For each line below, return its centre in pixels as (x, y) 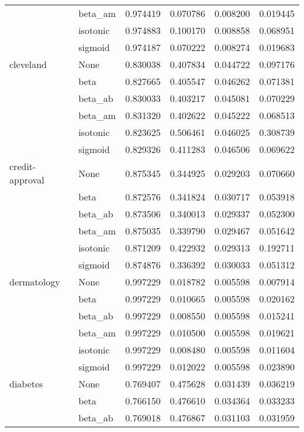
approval (27, 180)
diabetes (26, 384)
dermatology (35, 282)
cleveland (28, 64)
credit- (23, 166)
